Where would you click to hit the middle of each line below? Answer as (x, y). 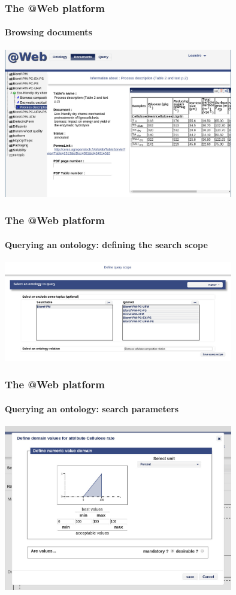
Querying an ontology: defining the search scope (106, 244)
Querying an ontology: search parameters (92, 408)
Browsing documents (49, 32)
